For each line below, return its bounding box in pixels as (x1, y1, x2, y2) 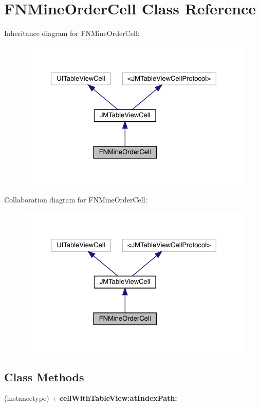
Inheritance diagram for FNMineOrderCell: (4, 28, 140, 39)
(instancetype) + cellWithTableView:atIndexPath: (4, 393, 177, 403)
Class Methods (4, 368, 84, 384)
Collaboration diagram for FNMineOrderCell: (4, 194, 147, 205)
